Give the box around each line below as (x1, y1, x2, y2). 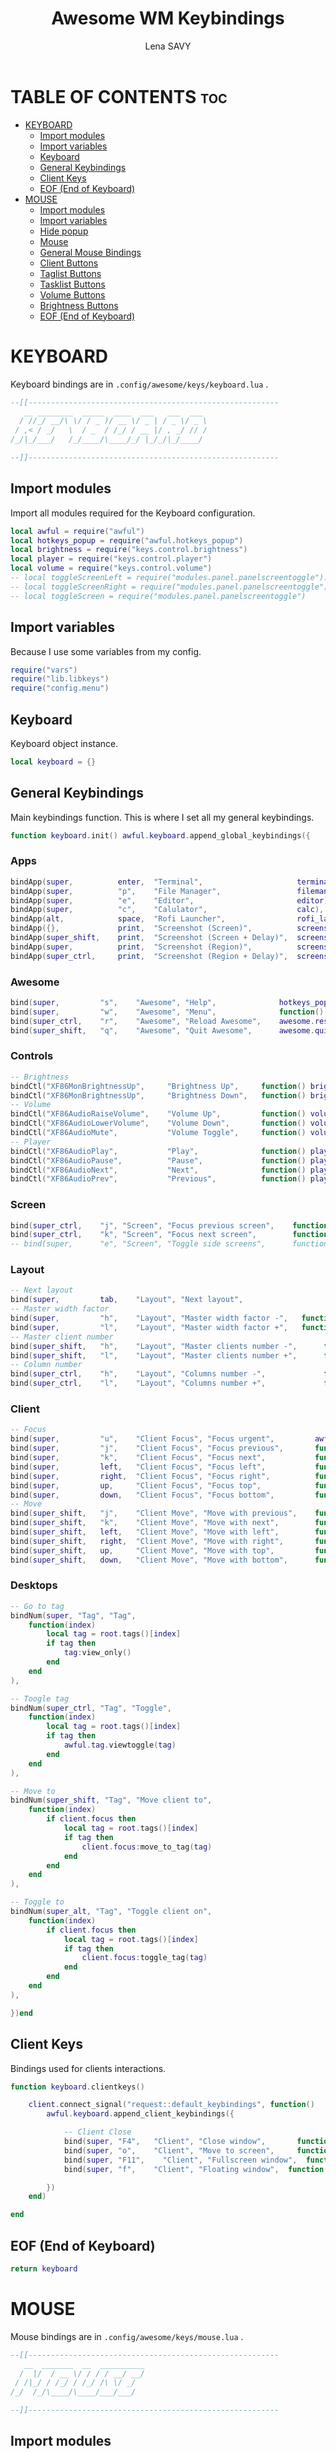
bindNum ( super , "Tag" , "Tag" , (10, 1610, 137, 1621)
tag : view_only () (63, 1648, 132, 1658)
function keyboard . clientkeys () (10, 2082, 145, 2092)
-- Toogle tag (10, 1693, 70, 1704)
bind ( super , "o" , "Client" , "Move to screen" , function (63, 2145, 333, 2156)
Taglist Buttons (39, 267, 102, 279)
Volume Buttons (39, 288, 106, 301)
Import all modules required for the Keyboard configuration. (10, 507, 256, 519)
